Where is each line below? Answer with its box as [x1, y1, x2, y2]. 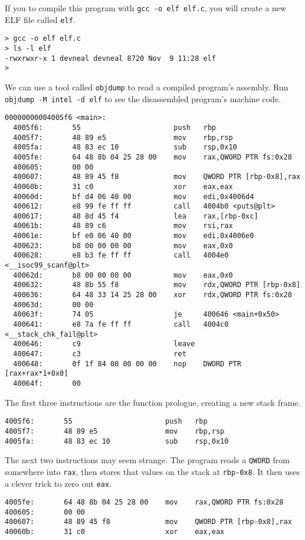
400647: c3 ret [13, 350, 186, 358]
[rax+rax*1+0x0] [5, 369, 68, 378]
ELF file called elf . [5, 13, 76, 25]
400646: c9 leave [13, 340, 195, 349]
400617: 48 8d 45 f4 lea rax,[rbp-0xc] [13, 212, 258, 220]
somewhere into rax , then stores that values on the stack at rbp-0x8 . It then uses [5, 465, 300, 477]
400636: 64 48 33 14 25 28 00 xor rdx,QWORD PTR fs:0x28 [13, 291, 292, 300]
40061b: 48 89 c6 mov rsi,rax [13, 222, 233, 230]
